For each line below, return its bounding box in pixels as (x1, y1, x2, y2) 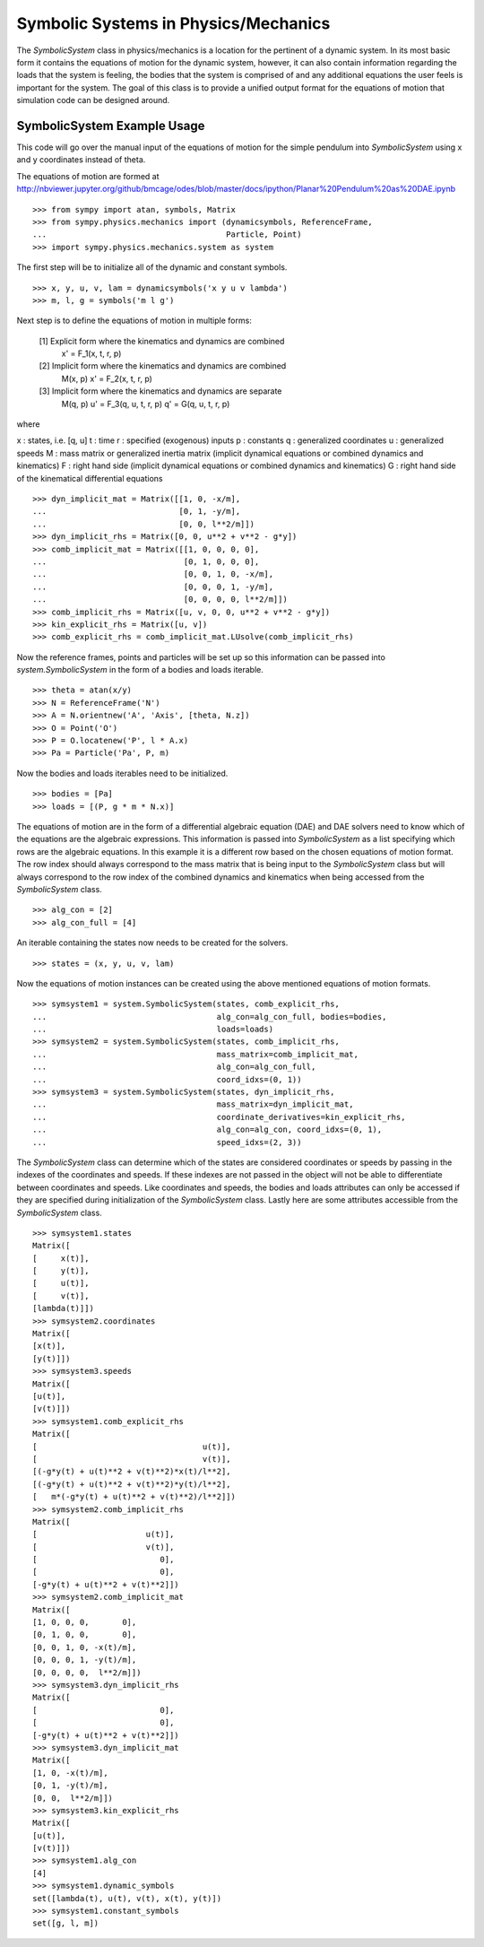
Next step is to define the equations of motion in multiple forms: (16, 315, 253, 326)
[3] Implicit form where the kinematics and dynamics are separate (39, 386, 282, 396)
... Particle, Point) (32, 230, 302, 239)
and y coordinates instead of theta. (16, 154, 146, 165)
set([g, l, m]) (32, 1918, 99, 1928)
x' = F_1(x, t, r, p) (61, 348, 122, 359)
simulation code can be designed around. (16, 95, 170, 106)
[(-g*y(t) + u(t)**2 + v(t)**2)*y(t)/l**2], (32, 1479, 232, 1489)
